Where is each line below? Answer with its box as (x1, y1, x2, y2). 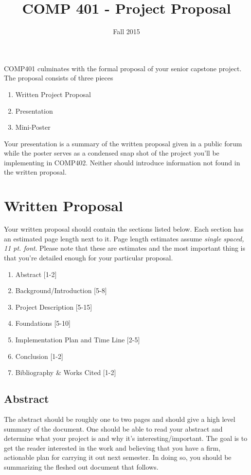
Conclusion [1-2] (15, 351, 63, 361)
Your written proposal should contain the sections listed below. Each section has (4, 224, 244, 234)
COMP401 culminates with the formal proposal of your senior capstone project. (4, 63, 242, 73)
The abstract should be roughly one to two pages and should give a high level (4, 414, 235, 424)
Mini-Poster (15, 122, 51, 132)
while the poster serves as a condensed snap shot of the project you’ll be (4, 148, 219, 158)
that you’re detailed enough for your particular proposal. (4, 252, 173, 262)
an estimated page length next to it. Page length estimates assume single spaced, (4, 233, 244, 243)
